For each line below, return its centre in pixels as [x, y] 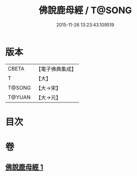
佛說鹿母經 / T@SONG [85, 10]
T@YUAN [19, 97]
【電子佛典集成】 [56, 69]
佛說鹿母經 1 [24, 167]
